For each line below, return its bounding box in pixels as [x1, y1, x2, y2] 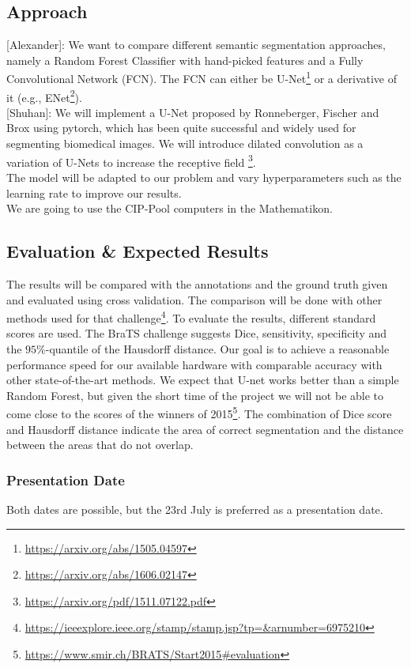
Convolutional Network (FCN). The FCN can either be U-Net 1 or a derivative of [6, 68, 398, 87]
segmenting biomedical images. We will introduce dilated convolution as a [6, 135, 364, 152]
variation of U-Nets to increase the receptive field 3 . [6, 151, 256, 170]
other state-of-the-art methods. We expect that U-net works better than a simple [6, 372, 399, 388]
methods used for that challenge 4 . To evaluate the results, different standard [6, 308, 376, 326]
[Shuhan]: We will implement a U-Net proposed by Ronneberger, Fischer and [6, 104, 379, 120]
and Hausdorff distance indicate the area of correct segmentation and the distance [6, 421, 404, 437]
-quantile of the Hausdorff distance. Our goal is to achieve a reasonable [45, 340, 390, 357]
